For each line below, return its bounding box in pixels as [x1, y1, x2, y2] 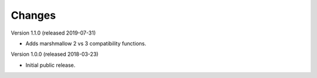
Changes [11, 9, 56, 22]
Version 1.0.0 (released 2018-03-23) [11, 50, 99, 58]
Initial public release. [25, 62, 76, 69]
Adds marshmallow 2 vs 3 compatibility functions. [25, 40, 147, 47]
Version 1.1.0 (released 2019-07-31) [11, 29, 96, 36]
